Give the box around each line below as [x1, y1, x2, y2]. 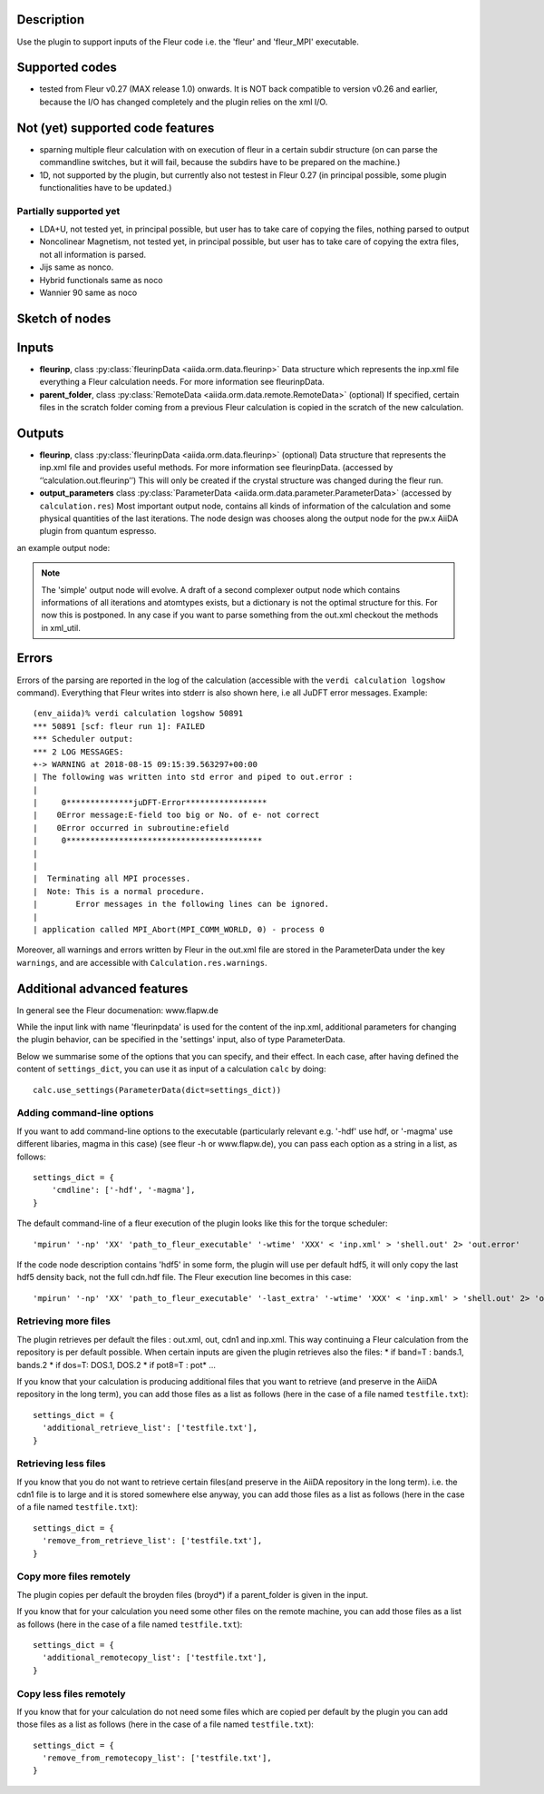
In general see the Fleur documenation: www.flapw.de [16, 1004, 219, 1016]
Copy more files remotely [16, 1571, 131, 1583]
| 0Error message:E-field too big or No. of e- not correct [33, 810, 320, 821]
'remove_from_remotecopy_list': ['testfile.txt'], [42, 1753, 272, 1763]
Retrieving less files [16, 1457, 106, 1470]
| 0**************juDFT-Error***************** [33, 797, 267, 808]
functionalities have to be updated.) [39, 182, 172, 192]
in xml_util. [41, 622, 81, 633]
